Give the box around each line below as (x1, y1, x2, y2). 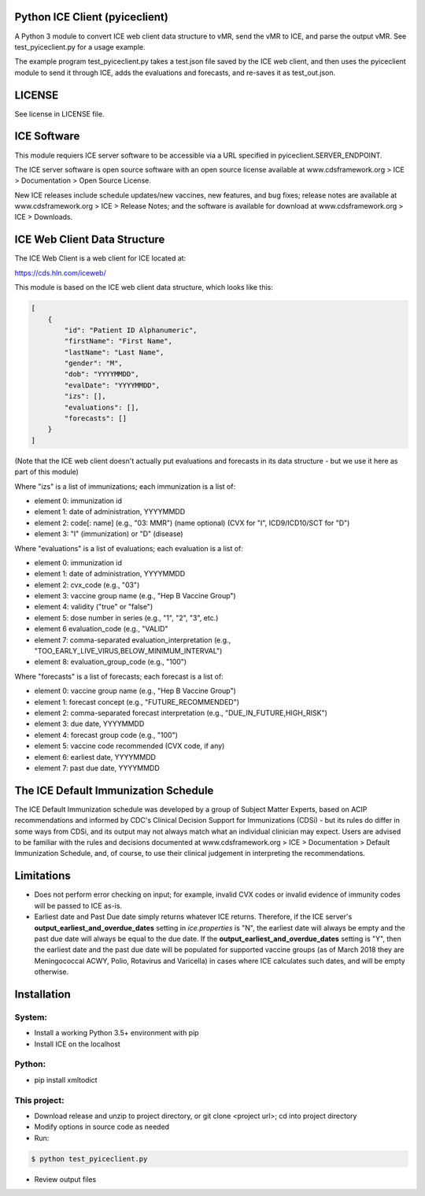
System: (14, 1012, 47, 1023)
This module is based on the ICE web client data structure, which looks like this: (14, 283, 273, 292)
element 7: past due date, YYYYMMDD (34, 763, 161, 772)
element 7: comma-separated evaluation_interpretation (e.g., (34, 635, 231, 645)
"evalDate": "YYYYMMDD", (64, 380, 161, 390)
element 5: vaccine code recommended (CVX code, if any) (34, 741, 225, 751)
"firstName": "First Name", (64, 337, 173, 346)
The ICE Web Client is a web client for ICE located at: (14, 254, 187, 263)
